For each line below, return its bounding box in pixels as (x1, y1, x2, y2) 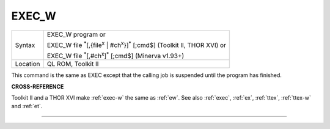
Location (15, 60, 40, 68)
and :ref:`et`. (11, 103, 43, 110)
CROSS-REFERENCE (11, 83, 64, 90)
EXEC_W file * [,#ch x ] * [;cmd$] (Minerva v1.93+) (46, 50, 185, 61)
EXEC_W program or (46, 30, 106, 39)
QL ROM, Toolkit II (46, 60, 99, 68)
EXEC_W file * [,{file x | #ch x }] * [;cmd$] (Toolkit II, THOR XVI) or (46, 40, 226, 49)
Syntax (15, 40, 35, 49)
